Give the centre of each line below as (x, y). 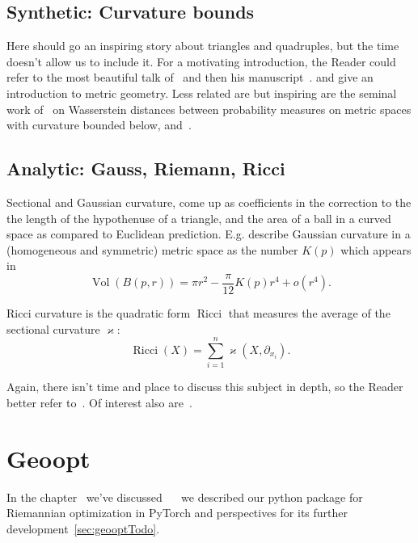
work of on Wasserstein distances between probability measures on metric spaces (209, 109)
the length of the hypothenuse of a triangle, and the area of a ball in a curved (199, 218)
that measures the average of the (309, 313)
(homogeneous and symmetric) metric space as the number (152, 249)
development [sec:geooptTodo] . (83, 528)
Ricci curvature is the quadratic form (99, 313)
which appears (376, 249)
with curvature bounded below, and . (99, 125)
